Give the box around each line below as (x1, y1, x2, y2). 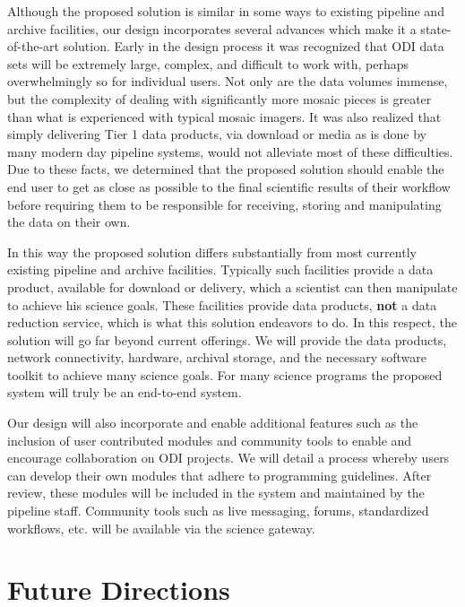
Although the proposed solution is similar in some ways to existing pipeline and (7, 2, 444, 20)
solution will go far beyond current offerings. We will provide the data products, (7, 330, 447, 349)
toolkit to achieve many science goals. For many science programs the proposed (7, 365, 443, 384)
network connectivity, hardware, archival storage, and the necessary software (7, 348, 427, 367)
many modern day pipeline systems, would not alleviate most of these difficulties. (7, 142, 453, 160)
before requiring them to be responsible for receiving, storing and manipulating (7, 195, 442, 213)
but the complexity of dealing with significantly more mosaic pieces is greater (7, 89, 432, 108)
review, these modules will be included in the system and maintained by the (7, 483, 425, 502)
